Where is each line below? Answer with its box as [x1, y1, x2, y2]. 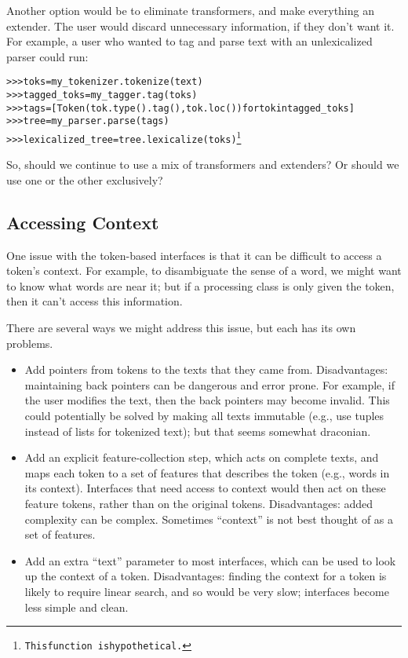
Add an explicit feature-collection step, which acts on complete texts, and [24, 449, 379, 466]
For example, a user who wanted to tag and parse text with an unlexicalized [6, 33, 373, 49]
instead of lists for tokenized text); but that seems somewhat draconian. [24, 422, 371, 439]
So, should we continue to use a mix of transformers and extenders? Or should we [6, 156, 399, 173]
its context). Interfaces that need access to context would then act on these [24, 480, 386, 496]
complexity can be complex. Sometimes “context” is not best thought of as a [24, 510, 394, 527]
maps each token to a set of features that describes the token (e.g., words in [24, 464, 390, 481]
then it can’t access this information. [6, 293, 183, 309]
